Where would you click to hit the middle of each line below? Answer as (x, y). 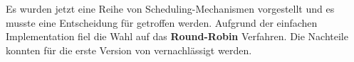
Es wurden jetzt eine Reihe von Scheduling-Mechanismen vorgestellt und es (170, 8)
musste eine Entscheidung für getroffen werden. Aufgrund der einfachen (162, 22)
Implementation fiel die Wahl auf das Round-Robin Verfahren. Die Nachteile (177, 36)
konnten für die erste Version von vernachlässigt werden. (129, 50)
